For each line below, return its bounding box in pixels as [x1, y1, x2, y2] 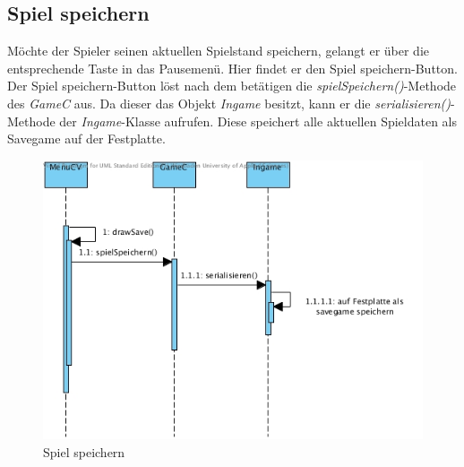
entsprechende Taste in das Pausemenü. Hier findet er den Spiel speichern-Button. [7, 58, 458, 77]
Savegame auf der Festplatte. [7, 129, 166, 148]
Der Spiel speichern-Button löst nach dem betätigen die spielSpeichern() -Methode [7, 76, 457, 95]
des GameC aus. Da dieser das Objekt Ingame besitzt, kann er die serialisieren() [7, 93, 451, 112]
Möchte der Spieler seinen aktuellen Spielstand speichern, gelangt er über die [7, 41, 430, 60]
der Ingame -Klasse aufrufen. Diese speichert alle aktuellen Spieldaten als [59, 111, 458, 130]
